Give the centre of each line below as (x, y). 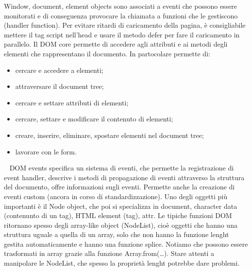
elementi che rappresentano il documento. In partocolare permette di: (107, 53)
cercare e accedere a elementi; (59, 70)
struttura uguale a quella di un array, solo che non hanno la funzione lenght (117, 234)
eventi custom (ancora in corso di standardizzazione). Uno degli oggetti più (116, 196)
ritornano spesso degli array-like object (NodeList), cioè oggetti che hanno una (121, 225)
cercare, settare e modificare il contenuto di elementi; (94, 119)
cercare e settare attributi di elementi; (72, 102)
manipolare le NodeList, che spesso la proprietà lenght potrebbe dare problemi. (122, 263)
